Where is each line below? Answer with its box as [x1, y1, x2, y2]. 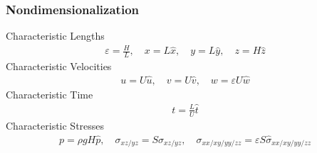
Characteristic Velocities [6, 59, 112, 74]
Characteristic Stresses [6, 118, 105, 132]
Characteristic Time [6, 87, 93, 102]
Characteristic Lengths [6, 28, 105, 43]
